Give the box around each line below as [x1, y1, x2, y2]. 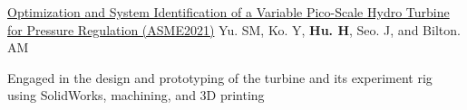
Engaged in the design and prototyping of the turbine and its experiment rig [7, 68, 433, 87]
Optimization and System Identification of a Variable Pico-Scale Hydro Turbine [7, 3, 450, 21]
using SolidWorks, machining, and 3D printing [7, 86, 265, 105]
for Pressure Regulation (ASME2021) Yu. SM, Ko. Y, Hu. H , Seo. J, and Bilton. [7, 20, 461, 39]
